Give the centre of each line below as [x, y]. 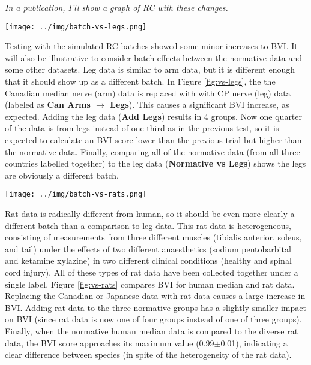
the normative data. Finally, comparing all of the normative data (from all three [152, 151]
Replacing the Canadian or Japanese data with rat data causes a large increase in [155, 296]
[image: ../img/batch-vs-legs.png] [76, 27]
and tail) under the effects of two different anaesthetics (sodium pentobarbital [148, 248]
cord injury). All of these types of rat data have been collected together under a [152, 272]
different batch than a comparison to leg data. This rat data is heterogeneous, [148, 225]
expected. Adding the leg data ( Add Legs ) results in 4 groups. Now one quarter [154, 116]
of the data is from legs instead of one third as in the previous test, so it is [142, 128]
